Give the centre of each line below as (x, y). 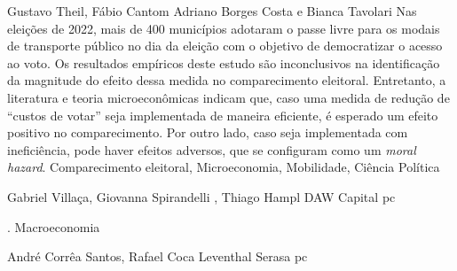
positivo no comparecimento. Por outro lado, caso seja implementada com (208, 132)
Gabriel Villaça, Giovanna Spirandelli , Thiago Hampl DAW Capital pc (201, 196)
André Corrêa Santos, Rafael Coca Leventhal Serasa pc (158, 256)
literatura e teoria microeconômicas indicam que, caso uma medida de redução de (228, 97)
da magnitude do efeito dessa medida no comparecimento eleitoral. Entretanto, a (227, 80)
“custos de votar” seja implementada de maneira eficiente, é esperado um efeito (223, 115)
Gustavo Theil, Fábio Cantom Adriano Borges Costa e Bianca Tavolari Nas (212, 11)
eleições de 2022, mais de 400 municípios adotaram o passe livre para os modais (224, 28)
